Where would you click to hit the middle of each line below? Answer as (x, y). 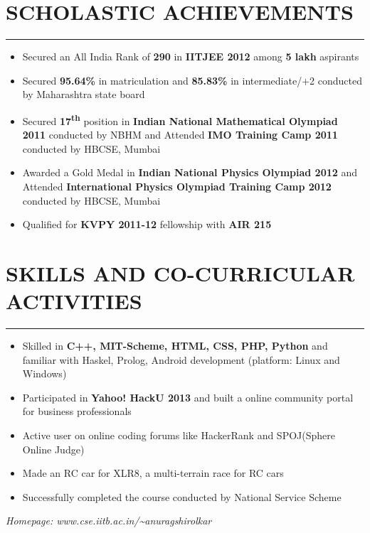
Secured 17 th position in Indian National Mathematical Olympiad (180, 119)
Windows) (44, 373)
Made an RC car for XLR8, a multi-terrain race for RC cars (153, 473)
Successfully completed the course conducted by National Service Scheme (182, 496)
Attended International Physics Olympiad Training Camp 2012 (177, 186)
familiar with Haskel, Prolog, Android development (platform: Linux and (181, 359)
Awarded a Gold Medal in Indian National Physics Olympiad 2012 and (190, 172)
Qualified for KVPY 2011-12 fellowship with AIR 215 (147, 224)
